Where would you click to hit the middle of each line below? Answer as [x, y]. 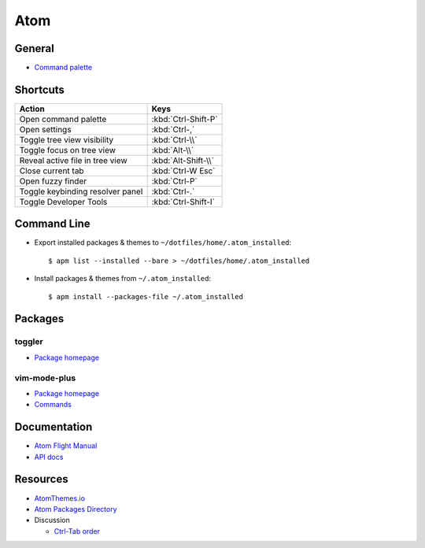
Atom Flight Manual [66, 446]
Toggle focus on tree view [68, 150]
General [35, 48]
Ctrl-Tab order [77, 531]
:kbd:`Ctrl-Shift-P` [185, 119]
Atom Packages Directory [76, 509]
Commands [53, 405]
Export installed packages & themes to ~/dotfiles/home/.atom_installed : [163, 243]
